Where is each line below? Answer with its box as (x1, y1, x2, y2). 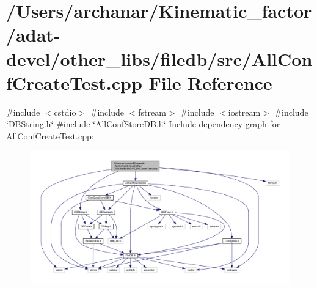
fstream (138, 105, 166, 118)
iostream (228, 105, 261, 118)
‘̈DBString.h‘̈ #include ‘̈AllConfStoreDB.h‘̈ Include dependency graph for (6, 117, 280, 130)
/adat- (6, 22, 60, 47)
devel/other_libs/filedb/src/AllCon (6, 46, 313, 71)
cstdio (54, 105, 76, 118)
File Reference (148, 70, 272, 95)
